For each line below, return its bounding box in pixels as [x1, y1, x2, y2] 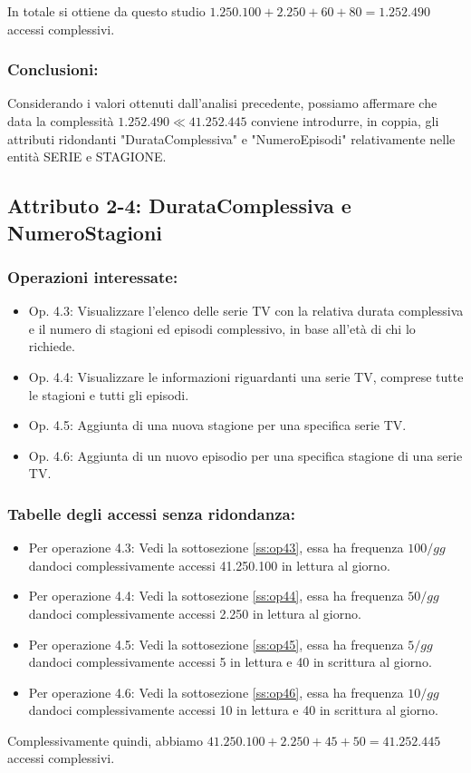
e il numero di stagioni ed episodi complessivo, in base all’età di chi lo [28, 318, 416, 338]
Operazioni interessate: [7, 265, 178, 288]
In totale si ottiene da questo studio [7, 2, 206, 20]
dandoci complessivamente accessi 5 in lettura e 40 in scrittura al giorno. [28, 652, 432, 671]
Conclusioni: [7, 58, 99, 81]
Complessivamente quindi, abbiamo [7, 730, 203, 749]
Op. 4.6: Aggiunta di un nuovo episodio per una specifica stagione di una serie [28, 445, 463, 465]
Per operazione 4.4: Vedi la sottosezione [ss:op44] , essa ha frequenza [28, 586, 404, 605]
